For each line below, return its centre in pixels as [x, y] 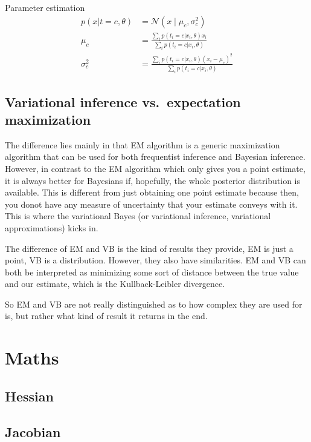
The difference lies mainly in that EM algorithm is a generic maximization [143, 144]
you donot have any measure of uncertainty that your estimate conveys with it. [151, 204]
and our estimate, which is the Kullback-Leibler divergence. [115, 284]
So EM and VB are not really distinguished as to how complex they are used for [154, 304]
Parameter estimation [45, 7]
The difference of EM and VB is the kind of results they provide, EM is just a [149, 248]
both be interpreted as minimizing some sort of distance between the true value [152, 272]
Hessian [29, 396]
